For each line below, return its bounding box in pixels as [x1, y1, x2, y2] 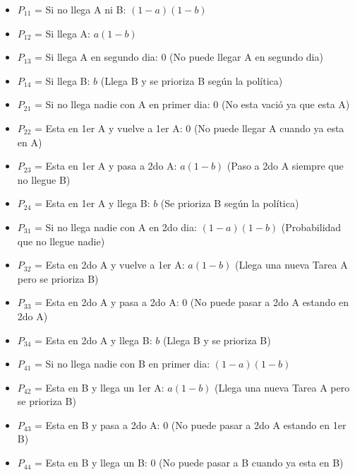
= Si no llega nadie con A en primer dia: [35, 97, 210, 112]
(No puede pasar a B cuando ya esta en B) [159, 455, 344, 470]
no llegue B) [17, 172, 71, 187]
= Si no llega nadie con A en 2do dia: [35, 219, 197, 234]
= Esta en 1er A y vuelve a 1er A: [35, 120, 183, 135]
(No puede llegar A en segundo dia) [169, 49, 323, 64]
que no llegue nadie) [17, 233, 105, 248]
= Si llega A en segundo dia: [35, 49, 158, 64]
